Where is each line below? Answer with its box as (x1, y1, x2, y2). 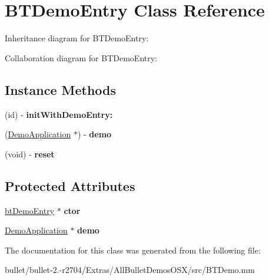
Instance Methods (5, 80, 116, 98)
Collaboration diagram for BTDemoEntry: (5, 51, 157, 64)
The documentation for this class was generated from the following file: (5, 243, 261, 256)
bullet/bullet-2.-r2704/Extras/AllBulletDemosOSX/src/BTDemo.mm (5, 263, 255, 276)
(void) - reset (5, 147, 55, 160)
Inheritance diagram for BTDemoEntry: (5, 32, 149, 44)
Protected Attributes (5, 176, 135, 195)
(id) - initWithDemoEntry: (5, 108, 113, 120)
